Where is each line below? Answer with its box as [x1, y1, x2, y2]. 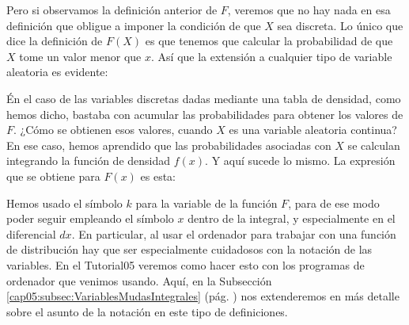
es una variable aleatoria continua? [229, 121, 397, 138]
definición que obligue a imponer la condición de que [6, 17, 261, 33]
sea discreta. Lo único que [277, 17, 403, 33]
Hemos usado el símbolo [6, 194, 123, 211]
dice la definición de [6, 32, 103, 49]
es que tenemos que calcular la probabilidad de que [145, 32, 393, 49]
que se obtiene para [6, 167, 100, 184]
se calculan [347, 136, 400, 153]
